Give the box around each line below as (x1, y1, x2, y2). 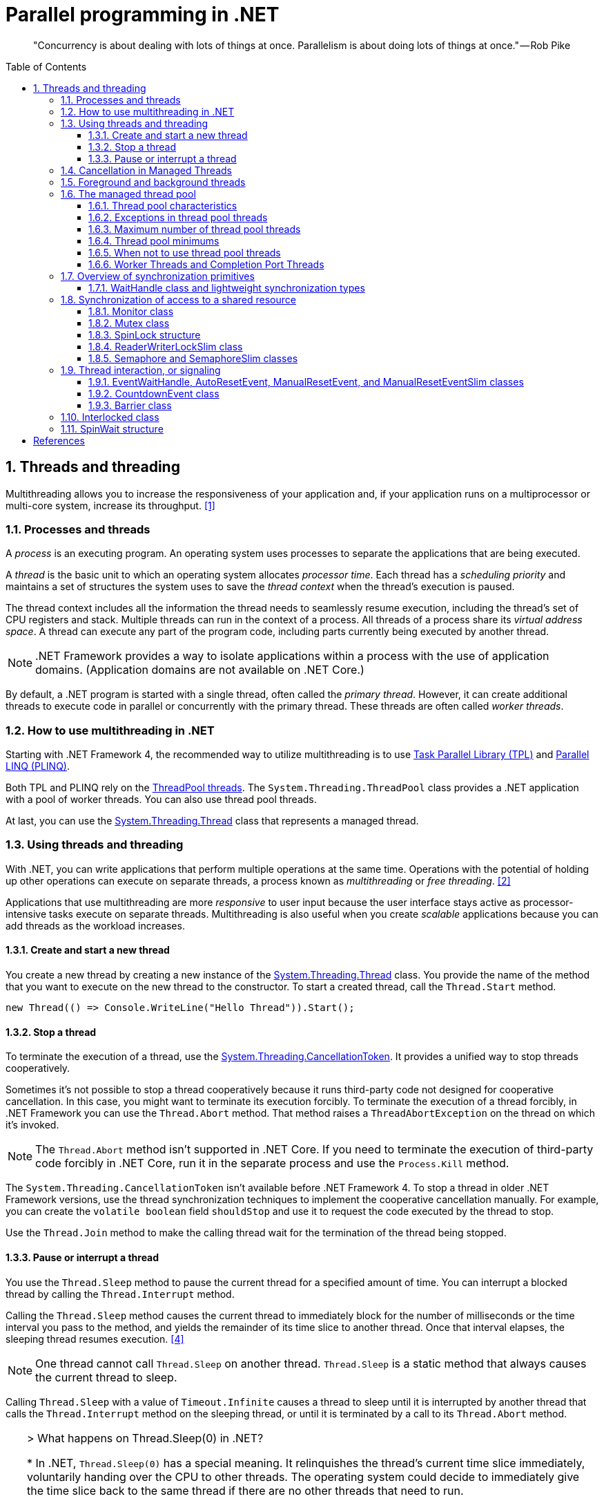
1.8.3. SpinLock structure (88, 328, 201, 341)
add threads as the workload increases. (6, 919, 185, 932)
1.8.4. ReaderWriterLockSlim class (88, 340, 243, 352)
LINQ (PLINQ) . (6, 760, 70, 773)
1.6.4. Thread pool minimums (88, 234, 220, 247)
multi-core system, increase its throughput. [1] (6, 499, 215, 511)
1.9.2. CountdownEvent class (88, 387, 220, 399)
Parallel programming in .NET (6, 3, 280, 26)
